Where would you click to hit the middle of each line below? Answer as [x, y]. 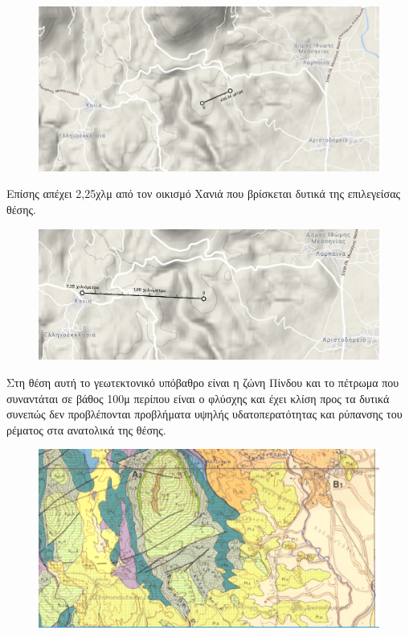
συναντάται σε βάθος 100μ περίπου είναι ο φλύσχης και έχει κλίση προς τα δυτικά [198, 398]
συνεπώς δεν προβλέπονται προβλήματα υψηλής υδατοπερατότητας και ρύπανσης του [204, 414]
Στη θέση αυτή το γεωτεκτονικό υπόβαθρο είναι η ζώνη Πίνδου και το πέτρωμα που [203, 382]
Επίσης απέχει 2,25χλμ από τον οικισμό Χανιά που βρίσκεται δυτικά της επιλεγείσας [204, 193]
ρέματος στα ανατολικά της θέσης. [86, 429]
